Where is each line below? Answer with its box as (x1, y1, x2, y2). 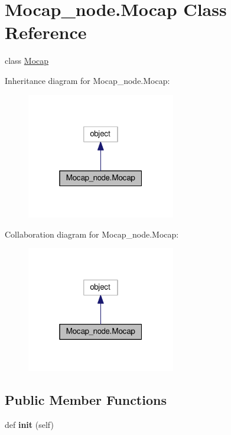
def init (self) (5, 418, 54, 430)
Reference (5, 20, 87, 44)
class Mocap (5, 54, 49, 67)
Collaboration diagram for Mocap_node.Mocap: (5, 228, 179, 240)
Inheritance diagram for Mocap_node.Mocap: (5, 74, 170, 86)
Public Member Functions (5, 390, 167, 408)
